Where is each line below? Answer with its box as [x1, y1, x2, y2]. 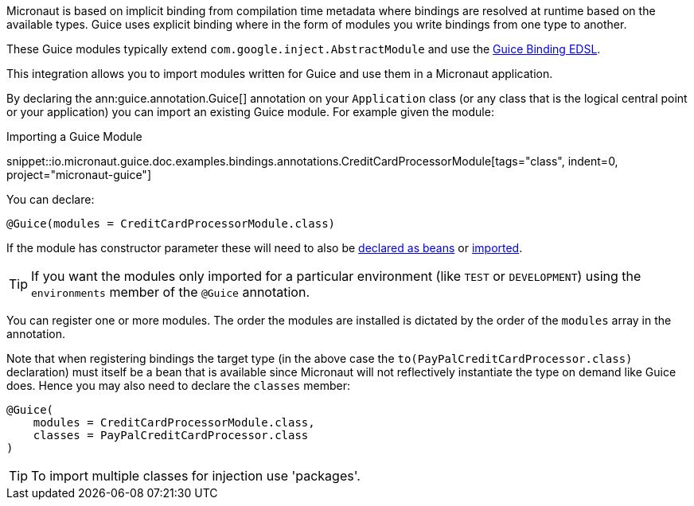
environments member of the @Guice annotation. [31, 284, 310, 300]
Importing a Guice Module [6, 130, 142, 143]
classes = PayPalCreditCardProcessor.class [33, 429, 309, 442]
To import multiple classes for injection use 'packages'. [31, 468, 361, 484]
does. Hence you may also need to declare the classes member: [6, 379, 350, 392]
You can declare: [6, 193, 95, 206]
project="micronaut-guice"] [6, 168, 151, 181]
